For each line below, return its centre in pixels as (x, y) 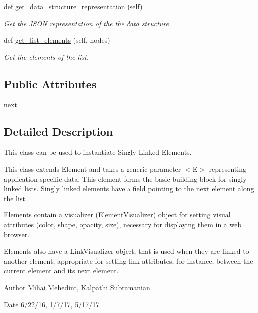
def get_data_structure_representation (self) (73, 6)
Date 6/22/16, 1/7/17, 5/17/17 (52, 304)
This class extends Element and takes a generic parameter (93, 168)
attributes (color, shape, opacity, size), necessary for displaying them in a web (123, 224)
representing (227, 168)
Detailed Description (59, 131)
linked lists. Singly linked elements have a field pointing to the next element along (129, 188)
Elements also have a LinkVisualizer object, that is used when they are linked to (127, 251)
